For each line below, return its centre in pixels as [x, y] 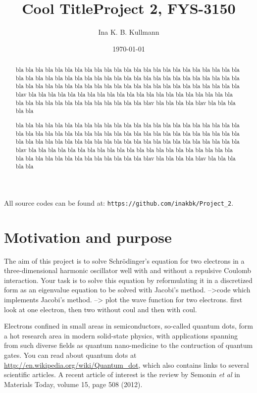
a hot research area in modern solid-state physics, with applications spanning [121, 335]
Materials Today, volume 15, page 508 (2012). [73, 384]
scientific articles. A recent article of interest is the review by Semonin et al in [122, 374]
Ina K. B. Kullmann [129, 32]
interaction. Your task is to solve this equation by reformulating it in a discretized [128, 280]
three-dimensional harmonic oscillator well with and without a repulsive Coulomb [128, 270]
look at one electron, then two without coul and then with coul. [101, 309]
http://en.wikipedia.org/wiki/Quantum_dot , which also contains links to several [127, 365]
